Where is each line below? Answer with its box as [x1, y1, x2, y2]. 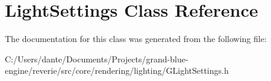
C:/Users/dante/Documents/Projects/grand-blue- [5, 52, 188, 65]
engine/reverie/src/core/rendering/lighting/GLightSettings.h [5, 64, 229, 77]
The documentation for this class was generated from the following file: [5, 32, 267, 45]
